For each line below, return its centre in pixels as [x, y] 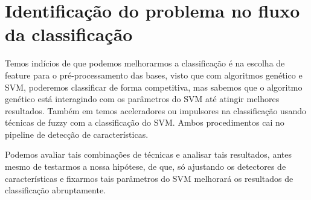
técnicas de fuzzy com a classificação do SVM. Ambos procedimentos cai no [145, 122]
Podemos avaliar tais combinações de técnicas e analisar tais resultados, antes [148, 154]
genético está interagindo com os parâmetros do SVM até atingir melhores [142, 99]
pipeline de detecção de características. [77, 134]
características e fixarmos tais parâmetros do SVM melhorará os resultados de [149, 178]
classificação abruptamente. [56, 190]
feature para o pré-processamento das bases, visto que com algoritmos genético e [154, 75]
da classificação [69, 34]
